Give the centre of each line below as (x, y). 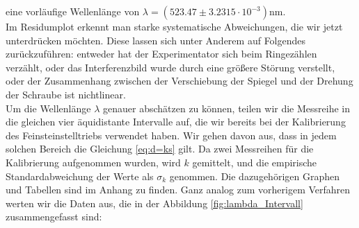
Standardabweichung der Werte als (80, 176)
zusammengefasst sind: (54, 217)
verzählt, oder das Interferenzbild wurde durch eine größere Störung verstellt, (170, 67)
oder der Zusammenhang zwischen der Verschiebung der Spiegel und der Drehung (179, 81)
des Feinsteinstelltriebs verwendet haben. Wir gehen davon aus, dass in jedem (171, 135)
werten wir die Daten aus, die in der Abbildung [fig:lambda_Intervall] (154, 203)
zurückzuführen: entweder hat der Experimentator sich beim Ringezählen (161, 54)
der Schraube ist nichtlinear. (66, 94)
